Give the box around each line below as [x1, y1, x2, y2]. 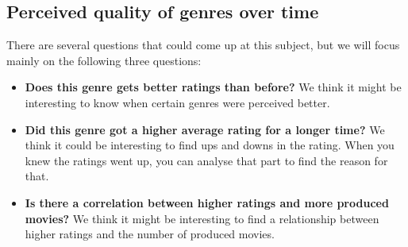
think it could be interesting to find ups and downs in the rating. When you [25, 137, 395, 153]
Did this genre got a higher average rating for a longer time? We [25, 121, 385, 137]
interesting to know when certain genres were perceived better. [25, 94, 330, 110]
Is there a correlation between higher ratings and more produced [25, 194, 389, 210]
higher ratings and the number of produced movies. [25, 226, 275, 242]
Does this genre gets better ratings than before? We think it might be [25, 79, 402, 95]
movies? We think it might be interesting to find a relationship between [25, 210, 379, 226]
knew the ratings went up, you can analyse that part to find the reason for [25, 152, 388, 168]
